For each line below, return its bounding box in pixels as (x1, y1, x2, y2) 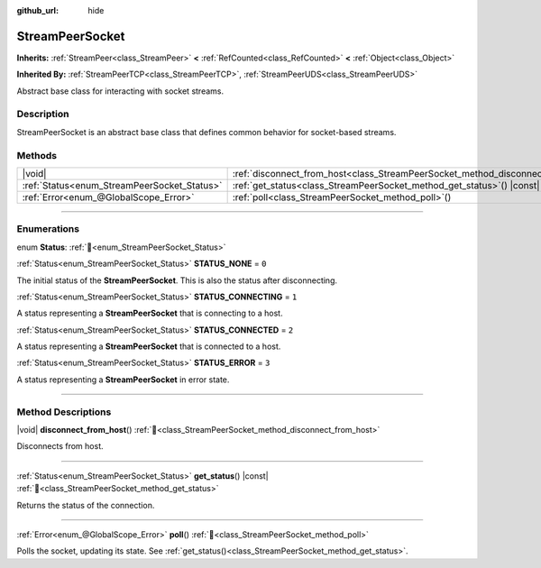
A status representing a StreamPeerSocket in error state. (16, 374, 230, 385)
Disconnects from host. (16, 441, 104, 452)
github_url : (16, 5, 59, 15)
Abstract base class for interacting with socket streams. (16, 86, 225, 96)
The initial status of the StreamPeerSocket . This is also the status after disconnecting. (16, 275, 338, 286)
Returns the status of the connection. (16, 499, 155, 510)
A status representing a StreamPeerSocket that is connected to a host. (16, 341, 281, 352)
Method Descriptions (16, 406, 112, 418)
